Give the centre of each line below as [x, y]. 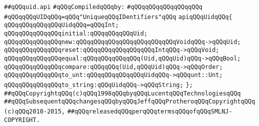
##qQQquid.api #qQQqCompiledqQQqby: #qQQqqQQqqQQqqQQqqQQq [103, 7]
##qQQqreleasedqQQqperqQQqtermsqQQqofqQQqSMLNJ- [150, 111]
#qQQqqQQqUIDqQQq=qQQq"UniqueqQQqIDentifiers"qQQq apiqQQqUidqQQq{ [118, 17]
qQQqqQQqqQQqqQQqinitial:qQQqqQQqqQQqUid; [76, 33]
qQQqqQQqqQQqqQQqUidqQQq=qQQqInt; [62, 25]
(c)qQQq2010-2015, [35, 111]
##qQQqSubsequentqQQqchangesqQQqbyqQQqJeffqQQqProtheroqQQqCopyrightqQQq [130, 102]
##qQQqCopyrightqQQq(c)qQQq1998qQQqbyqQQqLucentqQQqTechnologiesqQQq [122, 93]
